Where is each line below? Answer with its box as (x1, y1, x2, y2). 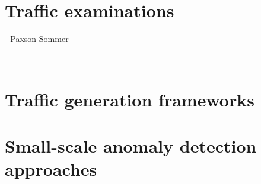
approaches (5, 157, 97, 181)
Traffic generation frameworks (5, 87, 254, 111)
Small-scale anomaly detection (5, 133, 257, 157)
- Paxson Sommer (5, 33, 69, 45)
